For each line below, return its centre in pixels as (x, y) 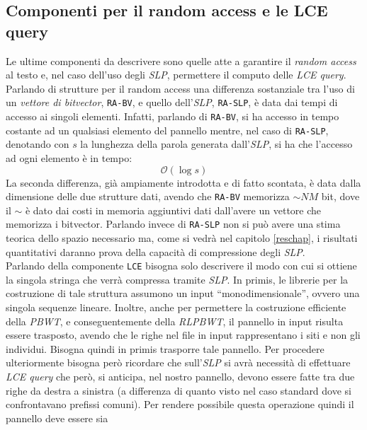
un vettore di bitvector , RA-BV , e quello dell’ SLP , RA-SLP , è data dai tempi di (172, 102)
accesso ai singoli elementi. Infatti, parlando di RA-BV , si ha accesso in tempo (173, 116)
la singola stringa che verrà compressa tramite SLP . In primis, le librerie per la (177, 279)
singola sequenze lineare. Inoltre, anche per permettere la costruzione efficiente (176, 307)
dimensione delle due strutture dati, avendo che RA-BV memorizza (148, 196)
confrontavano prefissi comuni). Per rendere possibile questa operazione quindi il (180, 404)
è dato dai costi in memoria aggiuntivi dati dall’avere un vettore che (173, 210)
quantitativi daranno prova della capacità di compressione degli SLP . (156, 251)
